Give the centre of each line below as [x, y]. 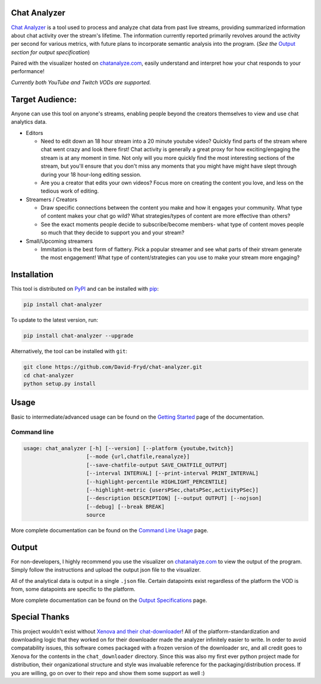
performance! [28, 71]
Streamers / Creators [51, 199]
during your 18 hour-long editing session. [91, 174]
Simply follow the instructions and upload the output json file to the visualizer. [106, 570]
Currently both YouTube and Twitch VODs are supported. [81, 82]
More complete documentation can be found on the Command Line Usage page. [110, 531]
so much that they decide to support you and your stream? [112, 233]
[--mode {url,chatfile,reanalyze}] [138, 457]
